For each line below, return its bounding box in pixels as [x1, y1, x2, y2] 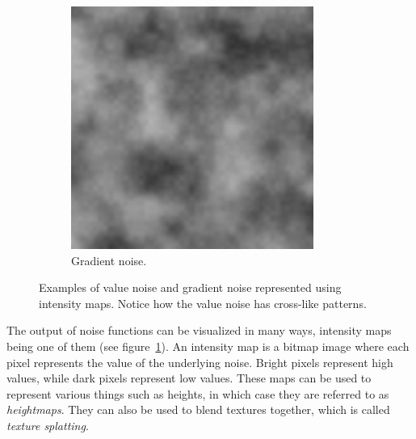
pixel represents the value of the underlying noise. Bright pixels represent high [6, 353, 393, 370]
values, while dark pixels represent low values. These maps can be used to [6, 369, 372, 386]
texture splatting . [6, 416, 89, 433]
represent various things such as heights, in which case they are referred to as [6, 385, 389, 402]
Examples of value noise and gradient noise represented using [39, 279, 342, 296]
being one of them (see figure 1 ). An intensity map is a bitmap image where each [6, 337, 410, 354]
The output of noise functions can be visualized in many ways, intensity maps [6, 322, 392, 339]
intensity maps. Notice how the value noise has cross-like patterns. [39, 294, 367, 311]
